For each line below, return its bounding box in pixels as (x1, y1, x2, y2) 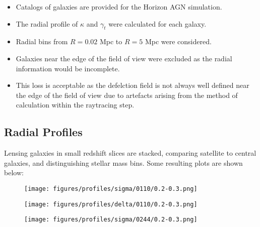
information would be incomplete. (16, 63, 120, 73)
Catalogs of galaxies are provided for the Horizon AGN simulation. (16, 2, 222, 12)
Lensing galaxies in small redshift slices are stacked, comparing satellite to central (4, 148, 256, 158)
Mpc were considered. (145, 36, 212, 47)
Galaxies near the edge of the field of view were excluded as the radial (16, 53, 232, 63)
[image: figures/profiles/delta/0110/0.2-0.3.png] (24, 200, 198, 208)
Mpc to (99, 36, 122, 47)
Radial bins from (16, 36, 68, 47)
